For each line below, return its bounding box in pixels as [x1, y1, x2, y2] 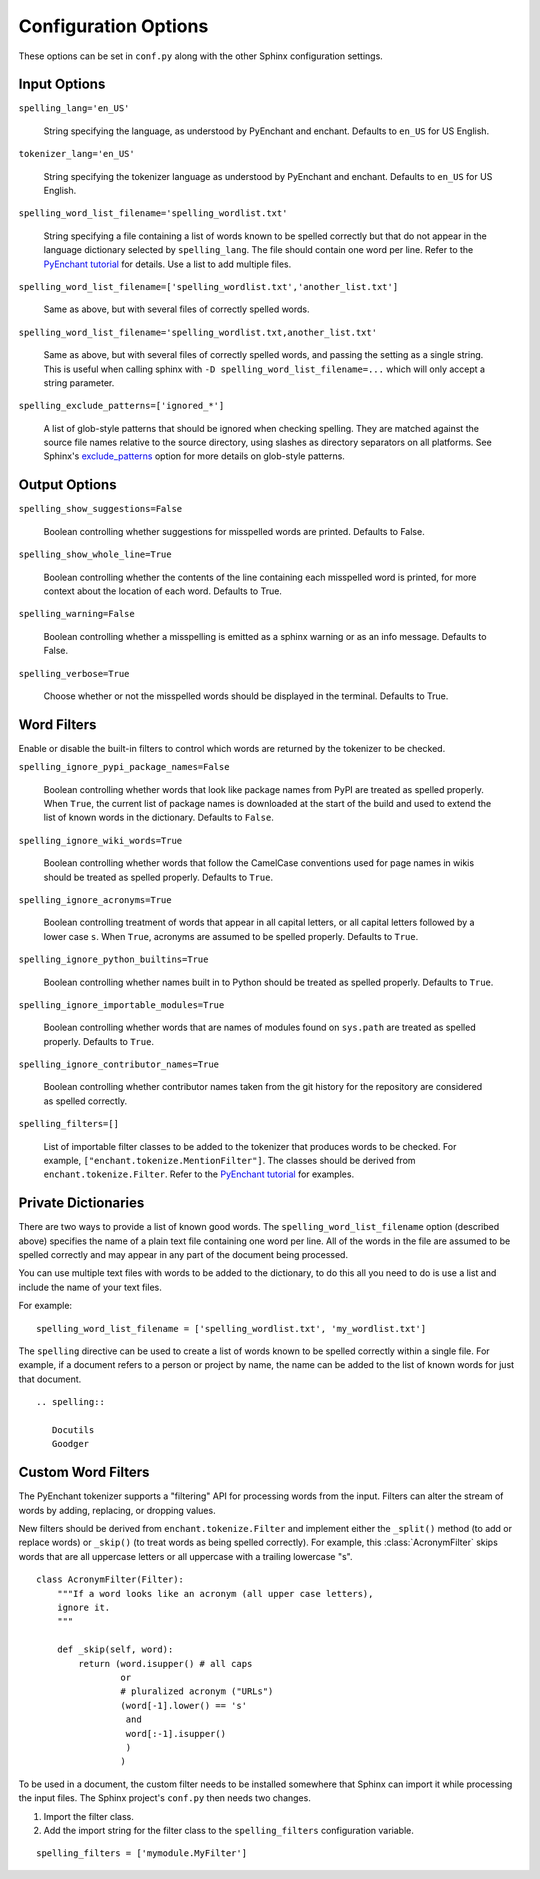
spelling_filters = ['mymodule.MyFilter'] [36, 1848, 248, 1859]
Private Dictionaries [18, 1195, 145, 1212]
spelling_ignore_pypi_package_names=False [18, 761, 230, 773]
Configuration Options [18, 15, 209, 37]
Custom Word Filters [18, 1464, 150, 1481]
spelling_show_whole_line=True [18, 549, 172, 560]
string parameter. [43, 376, 115, 389]
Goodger [51, 1438, 90, 1450]
